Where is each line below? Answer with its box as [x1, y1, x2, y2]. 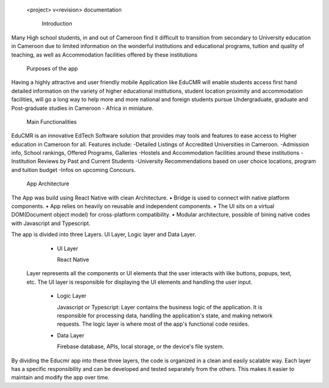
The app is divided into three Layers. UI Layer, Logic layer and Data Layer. [11, 231, 196, 238]
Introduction [41, 20, 73, 27]
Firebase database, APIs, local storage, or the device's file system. [57, 343, 225, 350]
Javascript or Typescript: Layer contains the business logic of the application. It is [57, 303, 263, 311]
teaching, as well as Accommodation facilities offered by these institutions [11, 51, 198, 58]
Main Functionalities [26, 118, 77, 125]
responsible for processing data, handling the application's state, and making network [57, 312, 273, 319]
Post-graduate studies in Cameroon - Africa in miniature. [11, 104, 154, 112]
